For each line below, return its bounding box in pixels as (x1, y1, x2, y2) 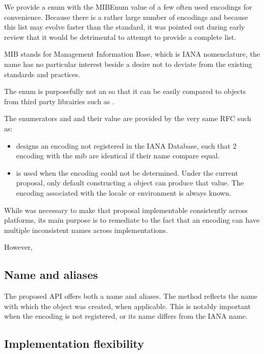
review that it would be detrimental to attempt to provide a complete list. (4, 31, 236, 42)
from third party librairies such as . (4, 96, 114, 106)
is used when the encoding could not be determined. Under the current (16, 167, 238, 178)
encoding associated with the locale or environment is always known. (16, 187, 231, 198)
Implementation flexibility (4, 336, 145, 351)
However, (4, 242, 33, 252)
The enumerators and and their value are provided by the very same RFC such (4, 113, 251, 124)
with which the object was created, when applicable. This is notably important (4, 300, 251, 311)
